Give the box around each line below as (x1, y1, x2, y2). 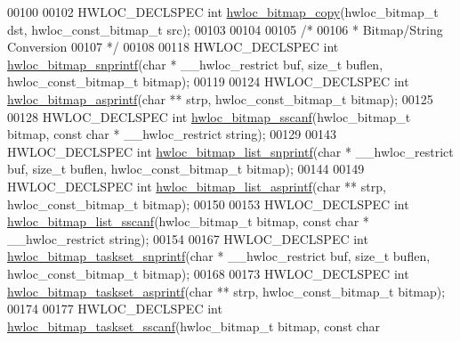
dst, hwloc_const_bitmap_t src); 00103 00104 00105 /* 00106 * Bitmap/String (7, 20, 443, 38)
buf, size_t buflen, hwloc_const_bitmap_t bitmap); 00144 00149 (7, 159, 365, 178)
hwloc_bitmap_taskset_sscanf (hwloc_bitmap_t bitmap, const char (7, 316, 380, 335)
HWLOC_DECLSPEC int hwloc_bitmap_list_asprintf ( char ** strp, (7, 176, 386, 195)
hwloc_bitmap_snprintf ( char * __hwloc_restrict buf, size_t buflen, (7, 54, 383, 73)
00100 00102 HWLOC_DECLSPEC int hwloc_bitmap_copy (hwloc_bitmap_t (7, 3, 439, 20)
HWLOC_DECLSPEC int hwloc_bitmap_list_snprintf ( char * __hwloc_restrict (7, 142, 454, 160)
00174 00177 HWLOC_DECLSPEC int (7, 299, 222, 318)
